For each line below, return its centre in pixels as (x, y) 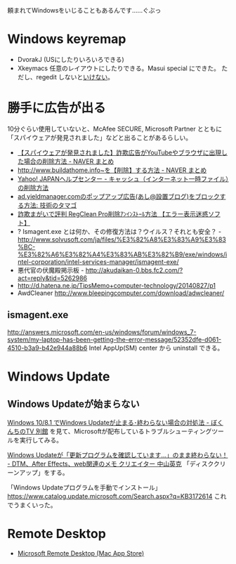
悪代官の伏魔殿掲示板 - (51, 270)
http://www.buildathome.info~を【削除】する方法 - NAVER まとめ (112, 170)
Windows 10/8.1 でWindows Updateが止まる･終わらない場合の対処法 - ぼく (115, 422)
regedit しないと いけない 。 (75, 77)
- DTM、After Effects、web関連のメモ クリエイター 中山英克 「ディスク (111, 464)
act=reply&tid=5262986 (52, 278)
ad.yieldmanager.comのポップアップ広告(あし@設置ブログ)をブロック (118, 196)
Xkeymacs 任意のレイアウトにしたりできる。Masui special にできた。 (118, 68)
